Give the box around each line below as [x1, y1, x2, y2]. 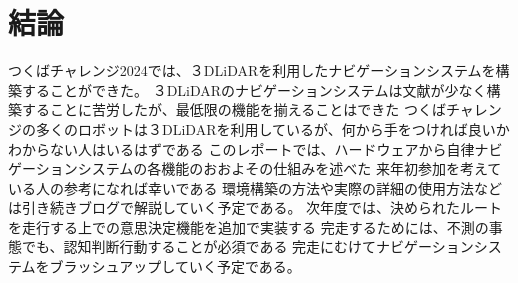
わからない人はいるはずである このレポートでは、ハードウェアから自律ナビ [8, 138, 503, 159]
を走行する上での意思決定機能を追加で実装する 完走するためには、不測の [8, 216, 489, 237]
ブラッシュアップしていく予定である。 [49, 256, 301, 277]
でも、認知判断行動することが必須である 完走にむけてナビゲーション [21, 236, 474, 257]
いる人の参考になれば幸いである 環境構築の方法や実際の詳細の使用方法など [8, 177, 503, 198]
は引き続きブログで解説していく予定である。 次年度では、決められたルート [8, 197, 503, 218]
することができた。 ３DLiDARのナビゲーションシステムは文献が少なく [21, 79, 487, 100]
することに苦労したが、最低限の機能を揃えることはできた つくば [21, 99, 446, 120]
